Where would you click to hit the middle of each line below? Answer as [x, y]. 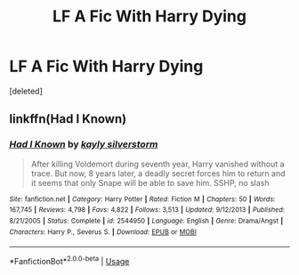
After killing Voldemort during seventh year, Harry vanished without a [158, 164]
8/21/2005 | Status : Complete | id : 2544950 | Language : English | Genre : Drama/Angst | [146, 221]
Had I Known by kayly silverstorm [84, 144]
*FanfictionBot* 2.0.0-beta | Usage [69, 260]
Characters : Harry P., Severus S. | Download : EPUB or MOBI [103, 232]
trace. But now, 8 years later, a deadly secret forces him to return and [158, 173]
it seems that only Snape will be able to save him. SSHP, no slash [150, 182]
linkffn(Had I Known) [68, 119]
